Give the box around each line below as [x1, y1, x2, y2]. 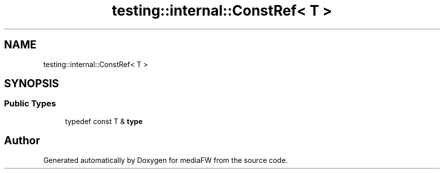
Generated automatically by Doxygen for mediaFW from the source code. [43, 155, 288, 164]
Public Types [4, 98, 56, 109]
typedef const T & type [65, 117, 143, 126]
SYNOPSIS [4, 77, 59, 90]
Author [4, 134, 40, 147]
